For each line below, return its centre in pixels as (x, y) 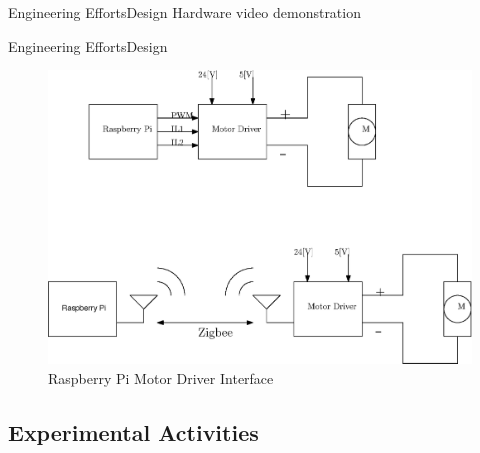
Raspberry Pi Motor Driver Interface (161, 378)
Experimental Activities (133, 432)
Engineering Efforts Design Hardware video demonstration (184, 12)
